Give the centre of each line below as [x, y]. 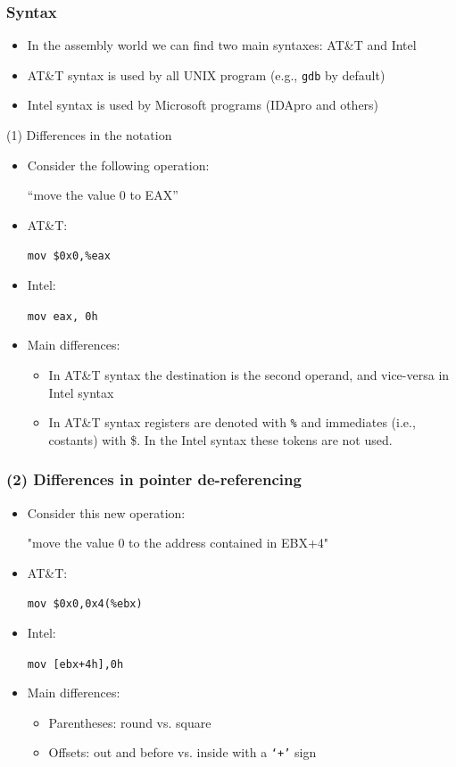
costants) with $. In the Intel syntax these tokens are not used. [220, 439]
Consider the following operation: [118, 165]
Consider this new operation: [106, 512]
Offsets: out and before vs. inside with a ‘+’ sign [182, 752]
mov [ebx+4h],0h [75, 664]
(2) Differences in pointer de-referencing [154, 479]
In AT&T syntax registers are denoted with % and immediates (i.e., [232, 422]
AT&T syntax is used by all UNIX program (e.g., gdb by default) [206, 74]
